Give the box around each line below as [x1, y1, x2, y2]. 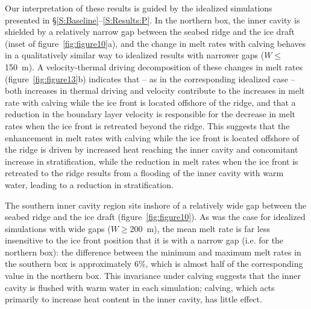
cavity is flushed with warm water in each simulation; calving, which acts [5, 281, 275, 293]
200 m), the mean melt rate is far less [130, 222, 270, 234]
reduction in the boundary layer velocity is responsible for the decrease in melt [5, 108, 295, 120]
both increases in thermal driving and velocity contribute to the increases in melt [5, 84, 305, 97]
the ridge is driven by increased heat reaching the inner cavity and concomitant [5, 143, 298, 156]
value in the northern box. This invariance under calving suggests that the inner [5, 269, 301, 282]
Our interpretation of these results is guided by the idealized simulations [5, 2, 272, 14]
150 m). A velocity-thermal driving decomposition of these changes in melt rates [5, 60, 303, 73]
